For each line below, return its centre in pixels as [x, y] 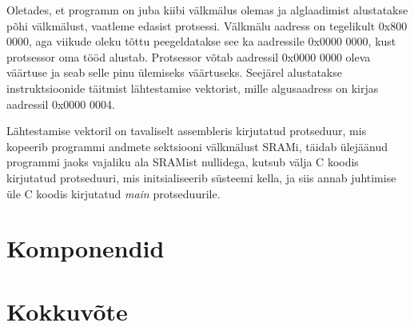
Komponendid [86, 248]
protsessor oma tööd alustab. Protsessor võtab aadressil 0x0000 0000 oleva [189, 56]
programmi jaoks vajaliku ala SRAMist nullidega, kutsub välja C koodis [183, 162]
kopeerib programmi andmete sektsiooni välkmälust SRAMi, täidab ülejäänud [197, 146]
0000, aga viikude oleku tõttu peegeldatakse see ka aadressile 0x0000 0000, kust [201, 41]
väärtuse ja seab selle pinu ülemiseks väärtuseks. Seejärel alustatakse [174, 72]
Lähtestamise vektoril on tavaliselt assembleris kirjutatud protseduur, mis [187, 131]
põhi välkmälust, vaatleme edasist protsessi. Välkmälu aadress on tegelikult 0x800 [207, 25]
